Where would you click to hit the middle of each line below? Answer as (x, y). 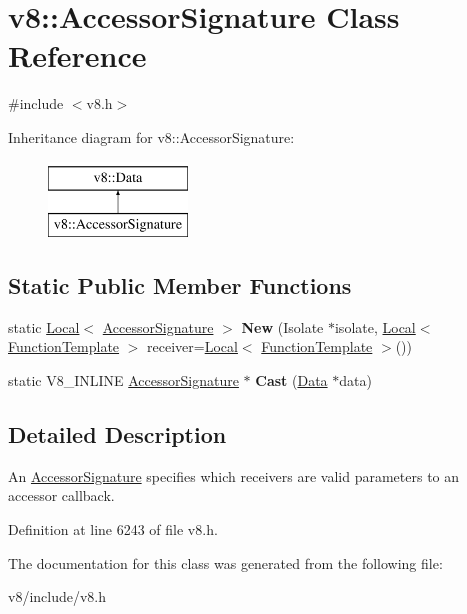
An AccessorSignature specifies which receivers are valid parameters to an (234, 475)
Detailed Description (117, 434)
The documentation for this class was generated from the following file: (225, 562)
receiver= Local (192, 346)
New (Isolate (282, 326)
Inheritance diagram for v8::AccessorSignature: (151, 136)
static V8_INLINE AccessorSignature (123, 380)
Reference (77, 55)
